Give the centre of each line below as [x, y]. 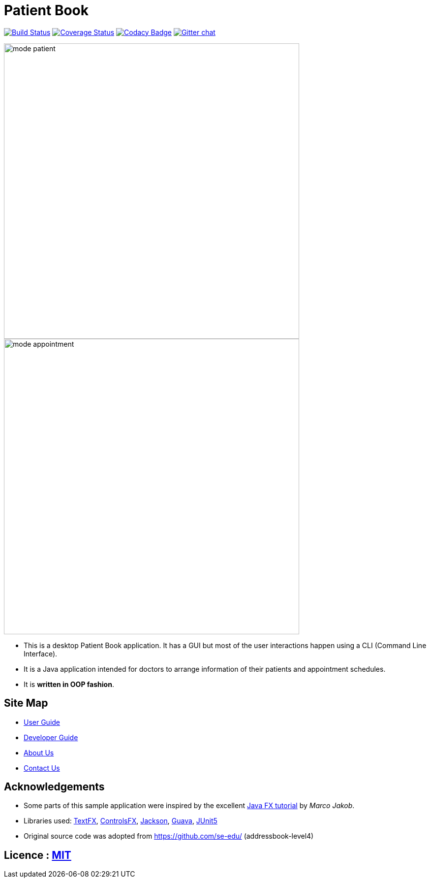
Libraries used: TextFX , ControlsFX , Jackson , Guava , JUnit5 [121, 821]
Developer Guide [51, 737]
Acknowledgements [54, 787]
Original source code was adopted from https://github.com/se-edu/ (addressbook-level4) [169, 836]
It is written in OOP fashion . [69, 684]
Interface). [41, 653]
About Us [39, 752]
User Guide [42, 722]
